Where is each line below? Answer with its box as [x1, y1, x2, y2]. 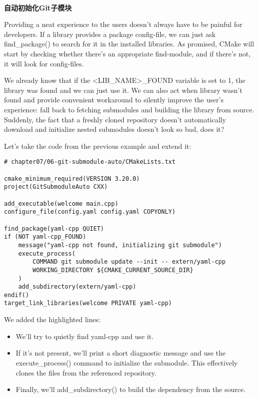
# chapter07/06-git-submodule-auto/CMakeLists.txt [4, 158, 176, 166]
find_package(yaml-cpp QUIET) [4, 225, 104, 232]
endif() [4, 291, 29, 299]
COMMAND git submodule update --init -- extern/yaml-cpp [32, 258, 226, 266]
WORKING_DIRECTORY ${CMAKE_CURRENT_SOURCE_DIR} [32, 266, 194, 274]
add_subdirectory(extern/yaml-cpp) [18, 283, 136, 291]
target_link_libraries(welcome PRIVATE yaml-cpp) [4, 300, 172, 307]
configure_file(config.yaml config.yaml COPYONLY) [4, 208, 176, 216]
